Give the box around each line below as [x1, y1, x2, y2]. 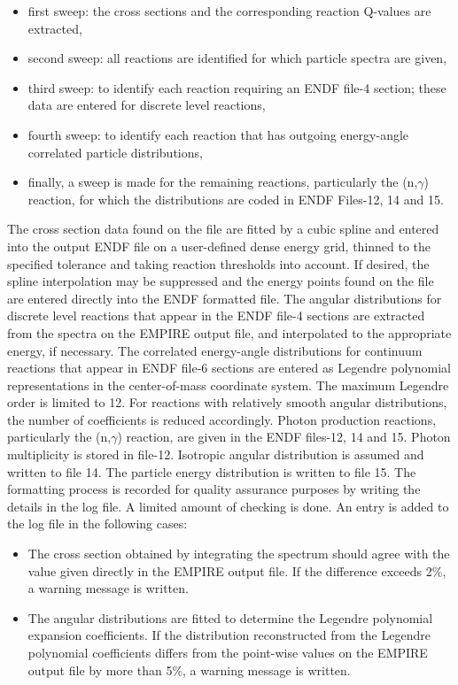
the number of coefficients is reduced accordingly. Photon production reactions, [7, 410, 437, 428]
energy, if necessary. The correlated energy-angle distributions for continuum [7, 341, 423, 359]
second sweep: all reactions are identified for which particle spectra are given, [27, 49, 447, 67]
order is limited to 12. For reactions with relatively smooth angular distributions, [7, 393, 447, 412]
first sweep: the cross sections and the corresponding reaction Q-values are [27, 2, 431, 19]
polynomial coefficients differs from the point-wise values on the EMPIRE [27, 643, 428, 661]
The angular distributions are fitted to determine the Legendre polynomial [27, 608, 433, 627]
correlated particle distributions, [27, 142, 203, 161]
